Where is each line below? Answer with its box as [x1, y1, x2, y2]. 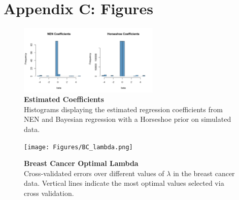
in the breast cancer [173, 168, 235, 178]
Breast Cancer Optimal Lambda [24, 158, 139, 169]
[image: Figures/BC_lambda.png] [24, 143, 133, 151]
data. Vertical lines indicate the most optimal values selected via [24, 178, 224, 188]
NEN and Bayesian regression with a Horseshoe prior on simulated [24, 114, 231, 124]
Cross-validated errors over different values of [24, 168, 164, 178]
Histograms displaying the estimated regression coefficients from [24, 104, 223, 114]
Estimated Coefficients [24, 94, 104, 105]
